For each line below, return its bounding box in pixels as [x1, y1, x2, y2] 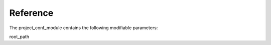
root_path [9, 34, 30, 40]
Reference [9, 7, 54, 18]
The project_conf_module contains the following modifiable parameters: [9, 25, 158, 31]
